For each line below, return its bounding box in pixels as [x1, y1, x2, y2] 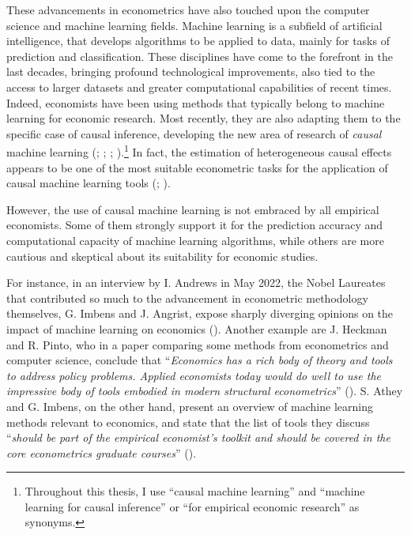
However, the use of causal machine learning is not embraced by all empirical [6, 201, 379, 217]
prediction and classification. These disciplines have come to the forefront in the [6, 47, 393, 64]
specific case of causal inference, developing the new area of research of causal [6, 125, 382, 141]
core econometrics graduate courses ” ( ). [6, 444, 197, 461]
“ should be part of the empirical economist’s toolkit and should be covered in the [6, 429, 390, 446]
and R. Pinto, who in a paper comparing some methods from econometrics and [6, 336, 389, 352]
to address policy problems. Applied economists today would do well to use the [6, 367, 381, 383]
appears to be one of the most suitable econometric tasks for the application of [6, 159, 388, 175]
